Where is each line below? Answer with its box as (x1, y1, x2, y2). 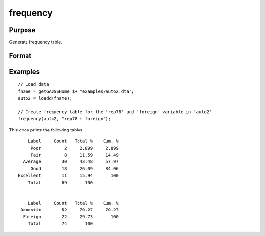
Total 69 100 (27, 180, 93, 185)
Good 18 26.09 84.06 (30, 166, 119, 171)
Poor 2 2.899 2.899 (30, 145, 119, 151)
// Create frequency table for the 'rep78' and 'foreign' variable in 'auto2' (18, 109, 212, 115)
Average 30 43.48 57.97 (23, 159, 119, 164)
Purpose (9, 26, 36, 34)
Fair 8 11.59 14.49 (30, 152, 119, 157)
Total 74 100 (27, 221, 93, 226)
